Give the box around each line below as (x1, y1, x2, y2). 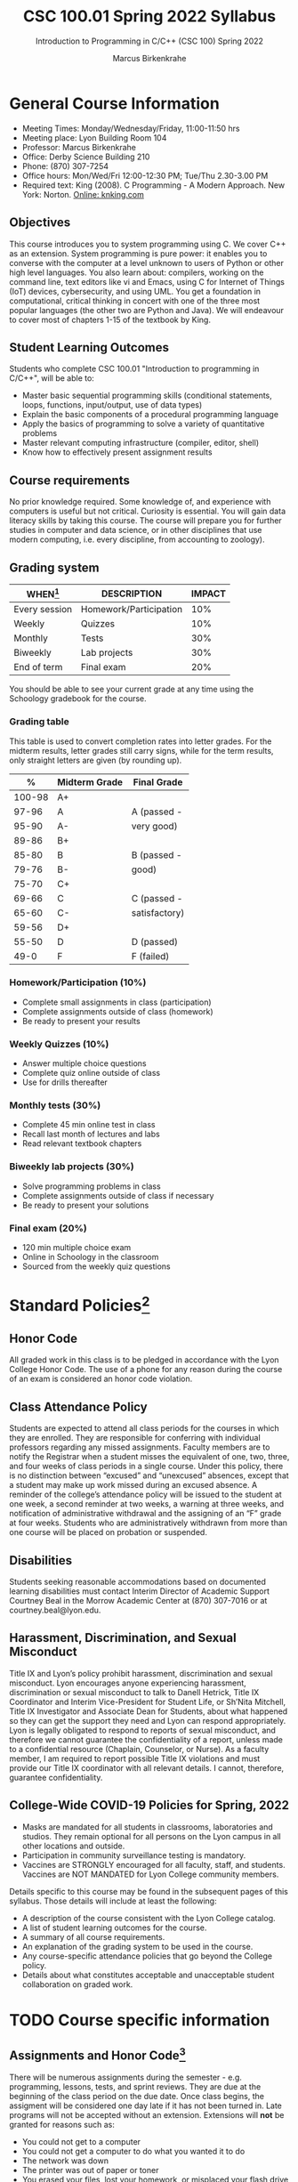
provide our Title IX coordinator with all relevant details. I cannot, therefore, (9, 1762, 285, 1773)
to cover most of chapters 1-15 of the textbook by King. (9, 314, 212, 325)
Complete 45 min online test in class (21, 1119, 156, 1130)
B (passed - (131, 848, 182, 861)
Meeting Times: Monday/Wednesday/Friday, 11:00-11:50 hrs (21, 123, 240, 133)
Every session (13, 603, 73, 616)
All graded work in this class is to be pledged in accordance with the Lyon (9, 1354, 279, 1365)
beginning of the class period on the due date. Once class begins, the (9, 2090, 265, 2101)
